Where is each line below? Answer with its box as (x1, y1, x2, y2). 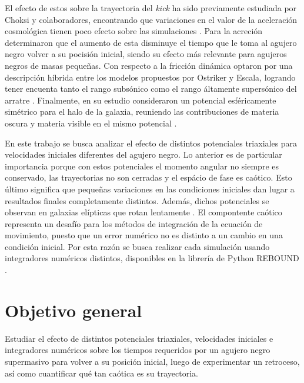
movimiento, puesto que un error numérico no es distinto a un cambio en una (5, 229, 283, 241)
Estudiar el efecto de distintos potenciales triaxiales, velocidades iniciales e (5, 332, 273, 344)
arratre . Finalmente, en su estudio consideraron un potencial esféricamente (5, 94, 276, 106)
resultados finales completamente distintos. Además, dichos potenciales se (5, 194, 269, 207)
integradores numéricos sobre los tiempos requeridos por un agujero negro (5, 344, 270, 356)
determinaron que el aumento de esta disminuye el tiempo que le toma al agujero (5, 36, 297, 48)
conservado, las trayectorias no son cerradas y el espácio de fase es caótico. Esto (5, 171, 292, 184)
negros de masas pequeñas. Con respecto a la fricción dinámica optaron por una (5, 59, 293, 71)
